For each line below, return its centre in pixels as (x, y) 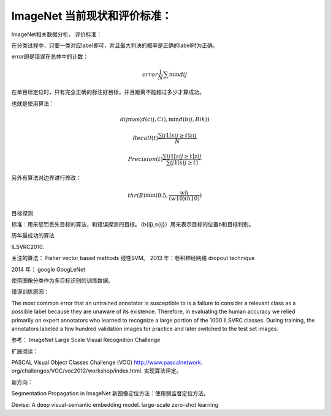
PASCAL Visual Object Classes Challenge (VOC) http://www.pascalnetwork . (107, 362)
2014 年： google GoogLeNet (48, 269)
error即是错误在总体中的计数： (50, 57)
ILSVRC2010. (28, 247)
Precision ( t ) (145, 159)
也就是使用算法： (33, 103)
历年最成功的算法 (33, 236)
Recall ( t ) (146, 138)
